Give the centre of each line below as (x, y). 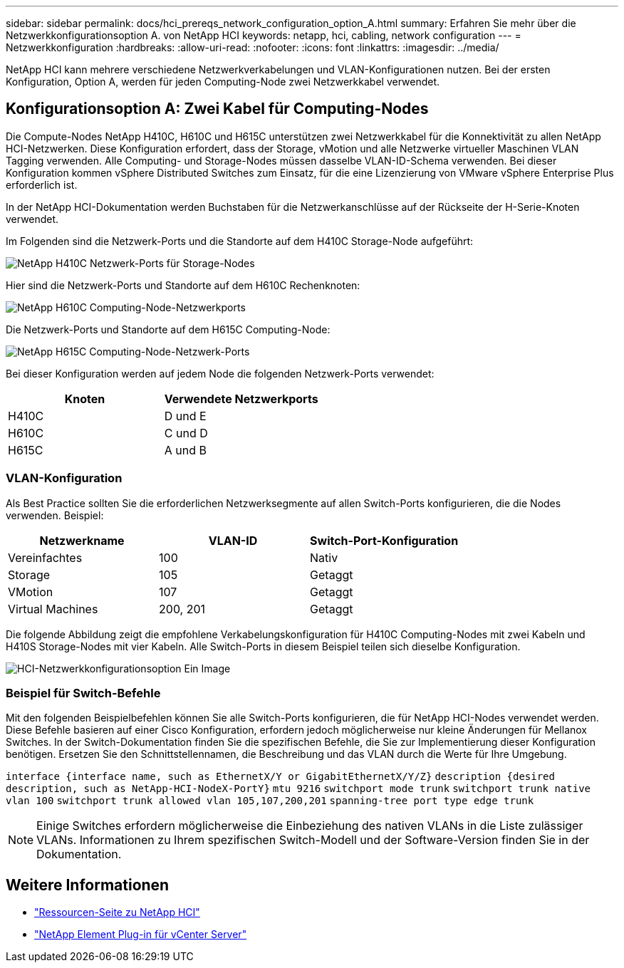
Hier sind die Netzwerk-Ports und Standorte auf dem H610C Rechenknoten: (183, 285)
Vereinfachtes (45, 557)
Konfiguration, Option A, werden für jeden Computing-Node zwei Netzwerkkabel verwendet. (223, 82)
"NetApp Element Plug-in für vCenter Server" (141, 935)
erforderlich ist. (42, 184)
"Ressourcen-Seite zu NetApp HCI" (117, 912)
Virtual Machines (53, 609)
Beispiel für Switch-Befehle (83, 693)
